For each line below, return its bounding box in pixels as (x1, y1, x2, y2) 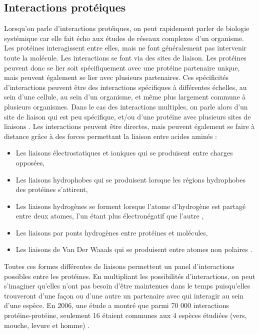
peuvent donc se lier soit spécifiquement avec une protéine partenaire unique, (4, 62, 240, 72)
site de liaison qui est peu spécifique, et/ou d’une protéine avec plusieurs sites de (4, 111, 251, 121)
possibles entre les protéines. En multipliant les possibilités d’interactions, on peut (4, 270, 255, 281)
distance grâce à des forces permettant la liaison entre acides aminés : (4, 130, 217, 141)
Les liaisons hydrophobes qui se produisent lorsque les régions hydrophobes (15, 174, 246, 184)
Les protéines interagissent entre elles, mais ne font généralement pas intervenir (4, 42, 247, 53)
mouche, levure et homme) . (4, 319, 90, 330)
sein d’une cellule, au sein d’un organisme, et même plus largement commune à (4, 91, 246, 102)
